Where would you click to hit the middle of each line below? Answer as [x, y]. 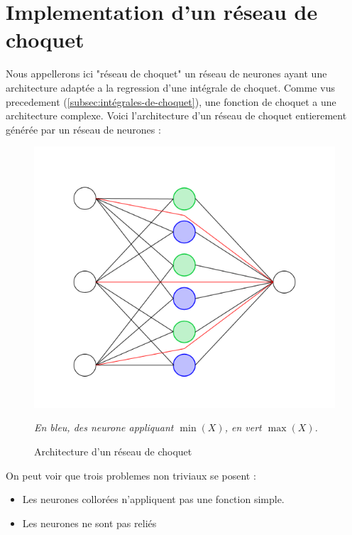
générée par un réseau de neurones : [83, 129]
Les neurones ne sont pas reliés [89, 523]
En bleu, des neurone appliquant [104, 427]
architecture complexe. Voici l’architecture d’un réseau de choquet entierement [176, 115]
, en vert [243, 427]
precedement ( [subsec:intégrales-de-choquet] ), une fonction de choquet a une [171, 101]
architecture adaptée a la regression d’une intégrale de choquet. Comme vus [170, 87]
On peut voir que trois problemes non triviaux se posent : [131, 475]
